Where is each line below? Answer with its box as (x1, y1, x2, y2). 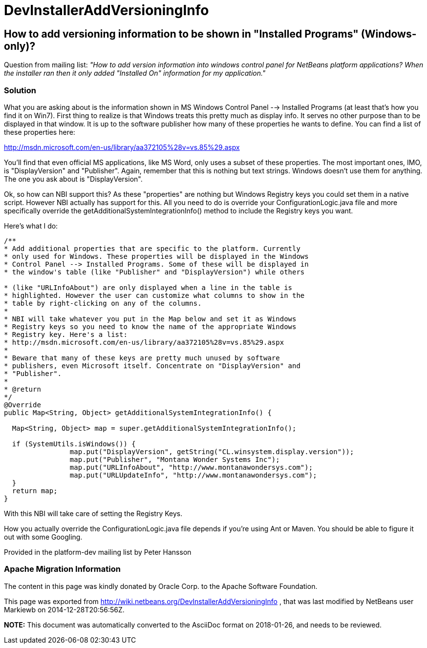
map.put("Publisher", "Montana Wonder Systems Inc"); (69, 455, 280, 463)
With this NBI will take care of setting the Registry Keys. (4, 509, 183, 518)
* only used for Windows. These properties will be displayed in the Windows (4, 252, 309, 260)
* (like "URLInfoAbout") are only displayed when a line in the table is (4, 283, 293, 292)
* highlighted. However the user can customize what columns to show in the (4, 291, 305, 299)
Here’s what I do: (4, 221, 58, 230)
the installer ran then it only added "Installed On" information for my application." (4, 69, 266, 78)
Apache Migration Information (4, 564, 121, 574)
